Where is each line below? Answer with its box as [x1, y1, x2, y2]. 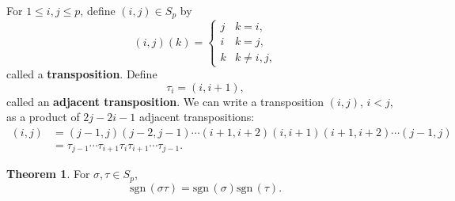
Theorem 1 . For [6, 165, 90, 182]
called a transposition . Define [6, 66, 157, 82]
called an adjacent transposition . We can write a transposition [6, 93, 324, 109]
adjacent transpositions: [138, 108, 255, 125]
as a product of [6, 108, 80, 125]
